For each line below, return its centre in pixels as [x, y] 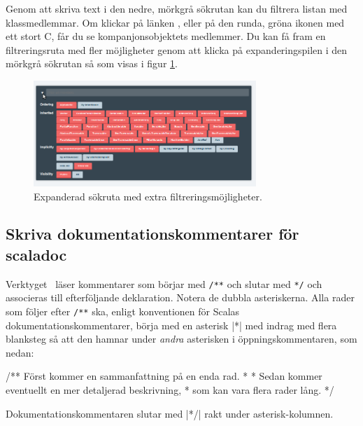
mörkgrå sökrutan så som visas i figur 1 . [92, 63]
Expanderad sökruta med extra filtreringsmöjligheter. [148, 196]
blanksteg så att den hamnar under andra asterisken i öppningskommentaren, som [181, 339]
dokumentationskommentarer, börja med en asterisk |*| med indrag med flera [171, 325]
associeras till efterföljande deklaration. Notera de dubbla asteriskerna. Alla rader [180, 297]
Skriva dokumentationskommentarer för [152, 234]
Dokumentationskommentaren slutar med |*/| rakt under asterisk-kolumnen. [170, 413]
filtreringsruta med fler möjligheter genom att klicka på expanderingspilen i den [177, 49]
